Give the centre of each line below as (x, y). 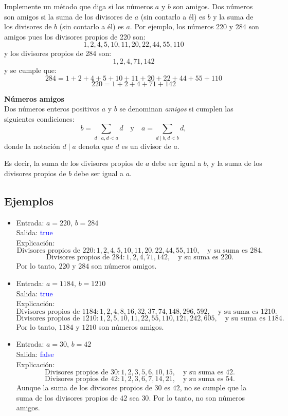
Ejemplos (29, 201)
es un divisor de (146, 146)
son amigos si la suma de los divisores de (68, 16)
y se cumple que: (30, 70)
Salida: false (35, 354)
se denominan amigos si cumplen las (176, 109)
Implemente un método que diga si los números (79, 6)
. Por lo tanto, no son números (197, 397)
